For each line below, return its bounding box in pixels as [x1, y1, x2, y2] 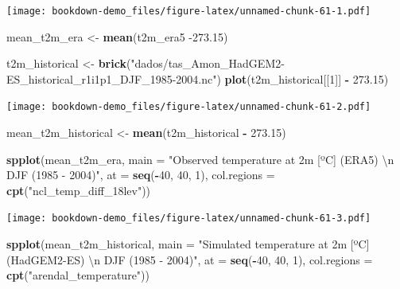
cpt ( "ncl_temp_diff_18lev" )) [6, 182, 151, 198]
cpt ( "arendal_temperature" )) [6, 267, 150, 283]
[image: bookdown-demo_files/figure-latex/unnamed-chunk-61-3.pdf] [6, 213, 371, 225]
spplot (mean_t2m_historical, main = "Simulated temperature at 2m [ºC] [6, 236, 370, 252]
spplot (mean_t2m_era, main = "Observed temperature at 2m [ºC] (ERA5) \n [6, 150, 394, 167]
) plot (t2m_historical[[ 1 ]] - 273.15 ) [216, 70, 389, 87]
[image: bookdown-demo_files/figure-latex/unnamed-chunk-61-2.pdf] [6, 101, 371, 113]
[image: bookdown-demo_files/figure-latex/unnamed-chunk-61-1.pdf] [6, 6, 371, 17]
